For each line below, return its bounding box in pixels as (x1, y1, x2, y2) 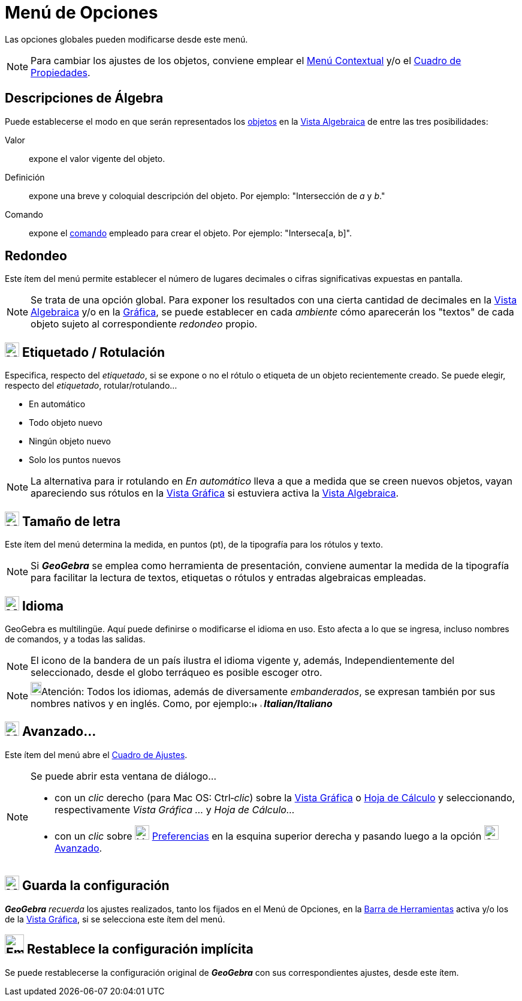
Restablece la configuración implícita (26, 942, 254, 957)
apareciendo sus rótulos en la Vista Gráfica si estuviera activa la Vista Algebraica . (31, 487, 399, 500)
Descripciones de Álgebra (5, 91, 164, 106)
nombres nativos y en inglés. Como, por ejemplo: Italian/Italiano (31, 697, 333, 710)
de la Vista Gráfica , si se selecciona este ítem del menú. (5, 913, 225, 924)
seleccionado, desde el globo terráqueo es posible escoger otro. (31, 666, 322, 678)
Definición (5, 172, 45, 182)
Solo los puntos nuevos (29, 455, 121, 465)
